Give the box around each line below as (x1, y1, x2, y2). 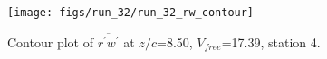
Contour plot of (7, 32, 93, 51)
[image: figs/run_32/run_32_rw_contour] (7, 6, 255, 19)
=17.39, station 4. (221, 32, 321, 51)
